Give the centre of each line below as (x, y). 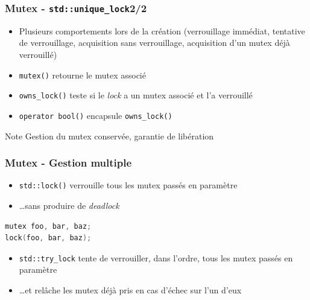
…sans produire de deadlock (69, 205)
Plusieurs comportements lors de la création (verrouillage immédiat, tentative (162, 30)
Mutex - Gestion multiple (68, 163)
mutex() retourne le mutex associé (82, 75)
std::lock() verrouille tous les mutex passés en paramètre (128, 185)
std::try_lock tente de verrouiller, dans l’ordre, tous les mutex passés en (156, 257)
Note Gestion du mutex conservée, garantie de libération (109, 136)
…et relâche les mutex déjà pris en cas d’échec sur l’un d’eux (130, 290)
